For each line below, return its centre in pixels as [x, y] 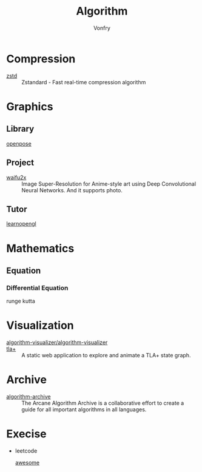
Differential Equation [37, 288]
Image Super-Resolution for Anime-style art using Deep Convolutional [109, 184]
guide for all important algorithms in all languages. [84, 410]
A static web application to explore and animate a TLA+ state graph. [106, 356]
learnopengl [21, 224]
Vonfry [102, 28]
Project [20, 163]
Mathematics [40, 248]
